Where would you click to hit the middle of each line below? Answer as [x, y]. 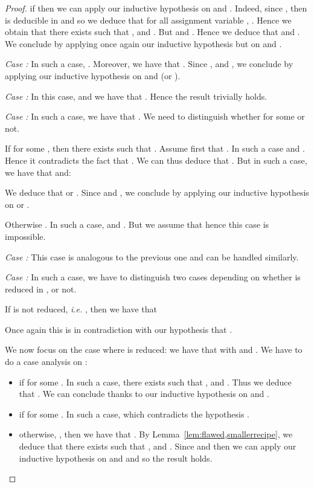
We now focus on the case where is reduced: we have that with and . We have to [154, 350]
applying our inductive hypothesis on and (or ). [93, 75]
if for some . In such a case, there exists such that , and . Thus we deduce [155, 382]
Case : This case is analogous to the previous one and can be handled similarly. [152, 256]
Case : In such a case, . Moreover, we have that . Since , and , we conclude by [149, 64]
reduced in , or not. [41, 289]
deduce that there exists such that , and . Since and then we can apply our [158, 446]
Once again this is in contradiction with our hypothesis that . [119, 329]
